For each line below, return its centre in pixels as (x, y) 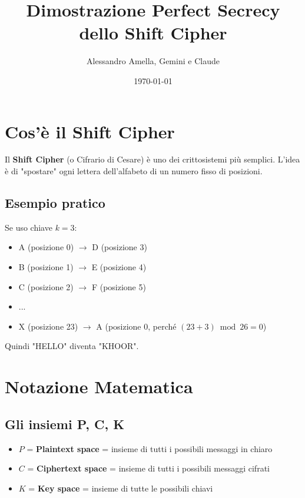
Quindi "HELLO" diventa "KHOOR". (72, 346)
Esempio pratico (55, 203)
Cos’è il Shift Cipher (90, 131)
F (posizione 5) (119, 286)
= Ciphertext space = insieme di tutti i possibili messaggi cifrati (148, 468)
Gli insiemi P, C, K (65, 424)
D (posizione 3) (120, 247)
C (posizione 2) (46, 286)
